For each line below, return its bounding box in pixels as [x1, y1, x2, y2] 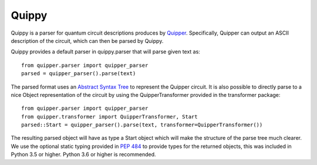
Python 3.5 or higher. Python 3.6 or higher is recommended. [11, 151, 156, 158]
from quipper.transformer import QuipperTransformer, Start [21, 113, 198, 120]
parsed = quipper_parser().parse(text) [21, 70, 136, 77]
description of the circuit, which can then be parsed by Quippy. [11, 37, 164, 44]
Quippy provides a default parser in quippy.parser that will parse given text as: [11, 48, 201, 55]
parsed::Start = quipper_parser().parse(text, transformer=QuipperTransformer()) [21, 122, 263, 129]
